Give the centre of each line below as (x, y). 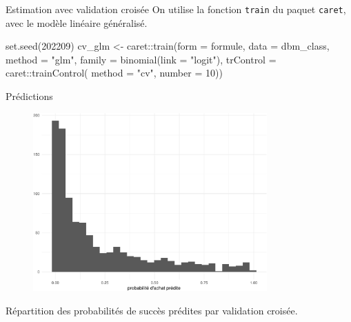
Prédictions (29, 96)
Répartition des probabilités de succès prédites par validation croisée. (152, 310)
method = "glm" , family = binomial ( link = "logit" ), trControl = (141, 59)
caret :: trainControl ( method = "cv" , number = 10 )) (114, 73)
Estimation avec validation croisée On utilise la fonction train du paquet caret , (176, 9)
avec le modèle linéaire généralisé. (77, 22)
